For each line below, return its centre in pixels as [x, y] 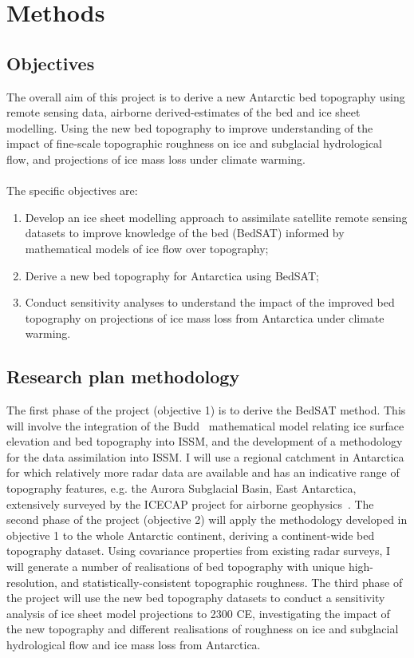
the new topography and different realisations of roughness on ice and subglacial [203, 629]
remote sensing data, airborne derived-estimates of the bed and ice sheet [183, 112]
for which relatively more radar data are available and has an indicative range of [203, 472]
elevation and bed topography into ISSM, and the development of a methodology [205, 441]
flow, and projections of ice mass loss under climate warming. [156, 159]
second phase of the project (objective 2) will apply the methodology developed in [207, 519]
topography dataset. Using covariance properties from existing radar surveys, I [199, 551]
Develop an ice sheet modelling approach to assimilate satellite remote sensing [216, 217]
